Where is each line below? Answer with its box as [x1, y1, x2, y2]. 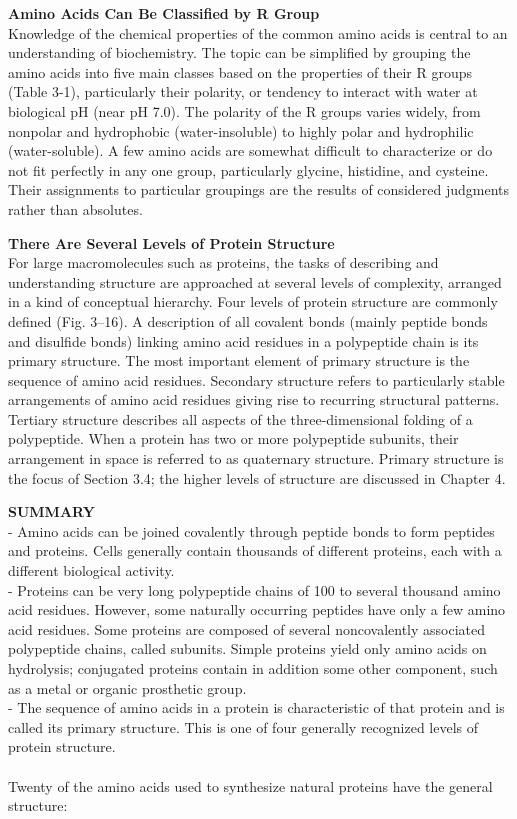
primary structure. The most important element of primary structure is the [8, 350, 470, 371]
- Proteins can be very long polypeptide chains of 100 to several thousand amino [8, 579, 501, 600]
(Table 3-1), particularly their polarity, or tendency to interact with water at [8, 81, 478, 102]
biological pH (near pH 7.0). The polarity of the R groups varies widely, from [8, 100, 481, 121]
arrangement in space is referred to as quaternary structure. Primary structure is [8, 448, 504, 469]
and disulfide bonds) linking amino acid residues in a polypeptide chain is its [8, 330, 479, 351]
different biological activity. [8, 560, 175, 581]
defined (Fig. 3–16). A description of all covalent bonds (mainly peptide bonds [8, 310, 488, 331]
